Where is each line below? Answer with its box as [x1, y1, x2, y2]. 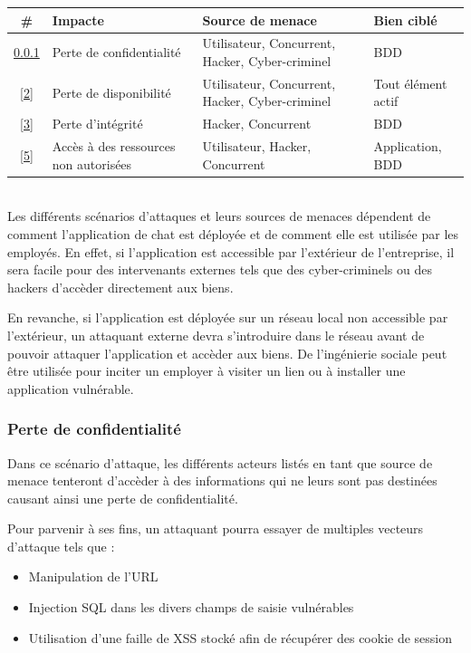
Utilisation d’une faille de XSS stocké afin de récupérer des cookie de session [28, 628, 453, 647]
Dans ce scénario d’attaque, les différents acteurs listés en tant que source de [7, 453, 433, 472]
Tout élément [373, 73, 447, 92]
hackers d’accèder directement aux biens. [7, 277, 234, 296]
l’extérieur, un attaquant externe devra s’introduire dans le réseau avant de [7, 325, 425, 344]
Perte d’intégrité [52, 114, 143, 133]
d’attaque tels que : [7, 536, 115, 555]
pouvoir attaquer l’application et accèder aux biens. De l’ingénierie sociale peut [7, 343, 447, 362]
